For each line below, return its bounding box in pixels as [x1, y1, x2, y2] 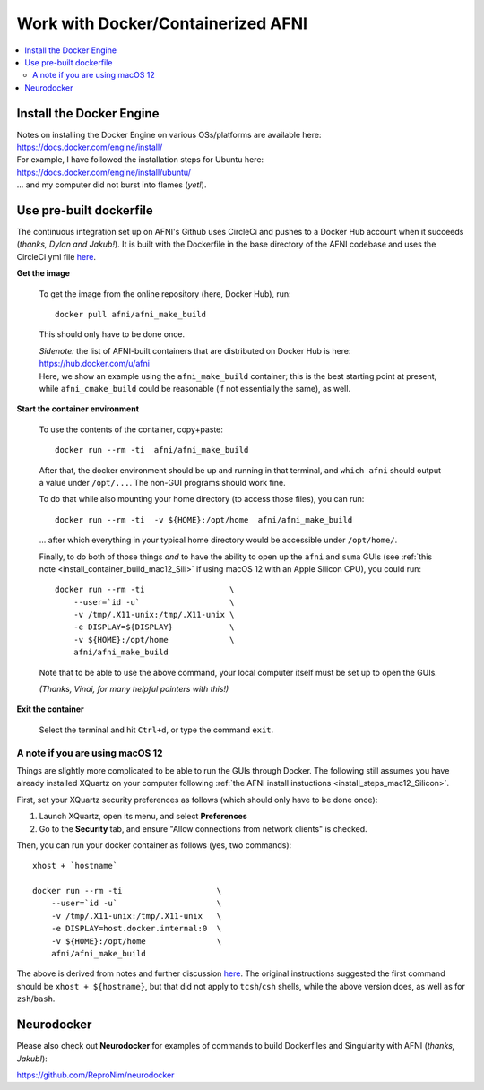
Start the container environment [16, 403, 139, 414]
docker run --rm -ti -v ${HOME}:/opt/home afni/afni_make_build [55, 515, 353, 524]
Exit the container [16, 704, 84, 714]
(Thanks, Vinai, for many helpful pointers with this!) [39, 684, 229, 695]
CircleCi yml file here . [16, 251, 96, 262]
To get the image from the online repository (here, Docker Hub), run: [39, 288, 291, 299]
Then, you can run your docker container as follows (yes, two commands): [16, 839, 292, 851]
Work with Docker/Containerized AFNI [16, 13, 308, 33]
